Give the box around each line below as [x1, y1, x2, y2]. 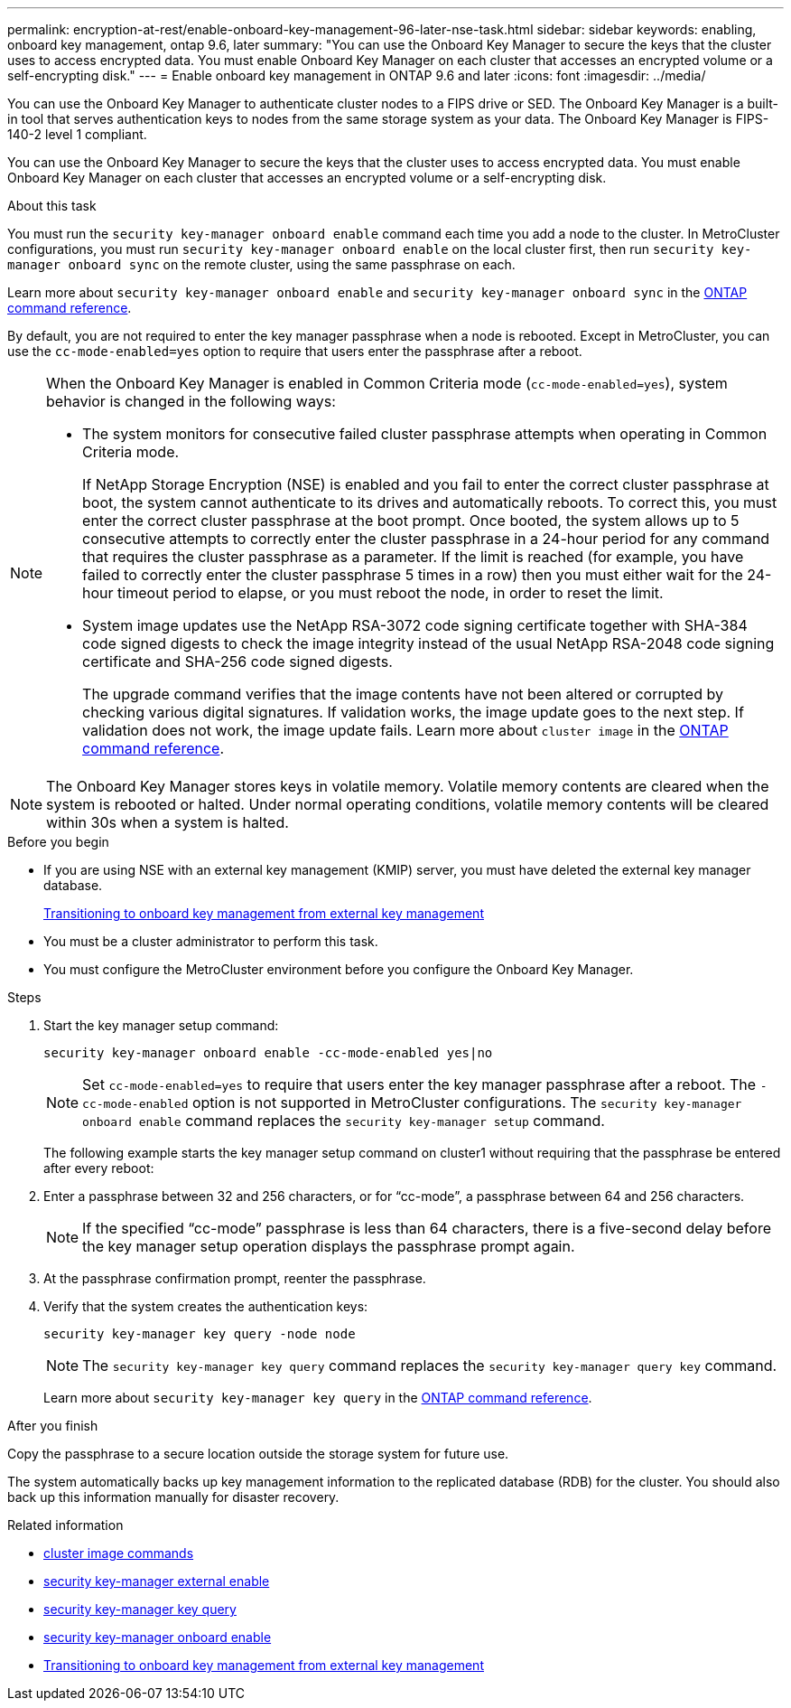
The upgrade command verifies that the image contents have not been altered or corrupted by [82, 685, 723, 703]
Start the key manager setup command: [43, 1018, 279, 1033]
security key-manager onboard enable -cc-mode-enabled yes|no [43, 1046, 493, 1060]
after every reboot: [43, 1160, 154, 1176]
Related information [7, 1517, 124, 1533]
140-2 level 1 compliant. [7, 127, 147, 142]
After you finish [7, 1418, 98, 1433]
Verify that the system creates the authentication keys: [43, 1299, 368, 1314]
